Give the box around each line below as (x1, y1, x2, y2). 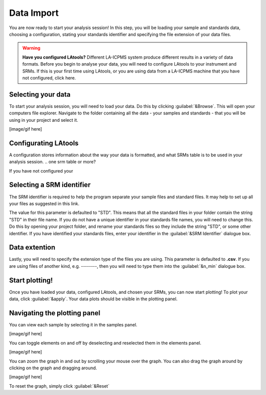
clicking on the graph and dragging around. (9, 365, 97, 371)
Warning (22, 45, 40, 51)
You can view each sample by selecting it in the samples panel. (9, 322, 137, 328)
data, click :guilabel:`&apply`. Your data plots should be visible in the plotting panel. (9, 296, 178, 302)
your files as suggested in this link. (9, 200, 80, 207)
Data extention (9, 243, 56, 251)
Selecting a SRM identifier (9, 180, 91, 189)
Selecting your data (9, 90, 71, 99)
